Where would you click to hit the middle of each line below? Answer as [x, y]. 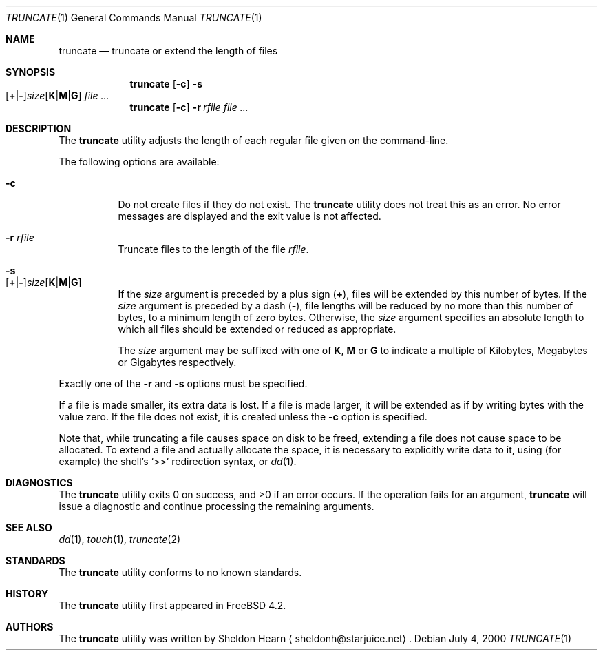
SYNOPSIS [31, 72]
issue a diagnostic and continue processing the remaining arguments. [216, 506]
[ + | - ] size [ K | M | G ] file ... [57, 95]
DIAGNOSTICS [39, 483]
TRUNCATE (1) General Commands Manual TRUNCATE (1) [134, 18]
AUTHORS [30, 627]
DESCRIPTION [39, 129]
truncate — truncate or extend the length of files [168, 51]
